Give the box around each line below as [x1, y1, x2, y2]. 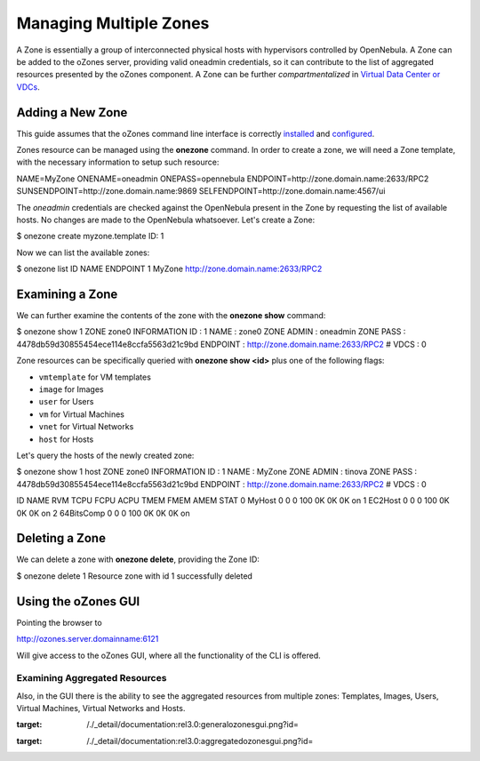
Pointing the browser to [16, 617, 102, 628]
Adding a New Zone [16, 105, 128, 120]
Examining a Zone [16, 286, 118, 301]
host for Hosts [38, 434, 94, 445]
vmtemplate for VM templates [38, 372, 151, 382]
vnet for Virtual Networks [38, 421, 134, 432]
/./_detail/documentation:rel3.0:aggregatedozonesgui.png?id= [86, 735, 314, 746]
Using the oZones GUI [16, 594, 140, 609]
